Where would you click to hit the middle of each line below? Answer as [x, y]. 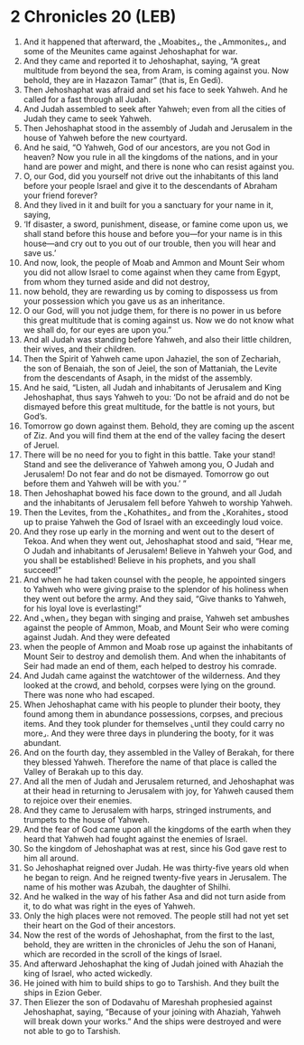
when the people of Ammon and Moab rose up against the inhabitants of [158, 646]
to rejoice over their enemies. [78, 800]
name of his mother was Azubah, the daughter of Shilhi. [127, 887]
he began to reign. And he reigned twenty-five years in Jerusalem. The [155, 877]
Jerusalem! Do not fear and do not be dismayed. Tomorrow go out [146, 474]
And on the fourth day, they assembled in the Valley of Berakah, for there [159, 752]
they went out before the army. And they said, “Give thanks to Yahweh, [155, 598]
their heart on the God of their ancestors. [100, 925]
